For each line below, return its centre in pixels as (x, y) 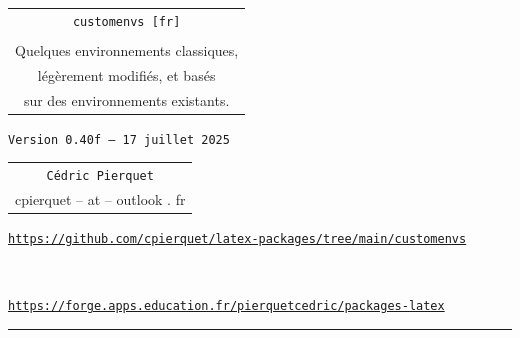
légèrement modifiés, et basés (126, 74)
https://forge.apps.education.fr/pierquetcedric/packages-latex (226, 306)
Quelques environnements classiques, (127, 49)
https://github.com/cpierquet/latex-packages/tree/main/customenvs (237, 239)
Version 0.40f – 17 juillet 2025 (119, 139)
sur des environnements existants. (126, 99)
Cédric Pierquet (100, 176)
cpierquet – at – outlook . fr (100, 199)
